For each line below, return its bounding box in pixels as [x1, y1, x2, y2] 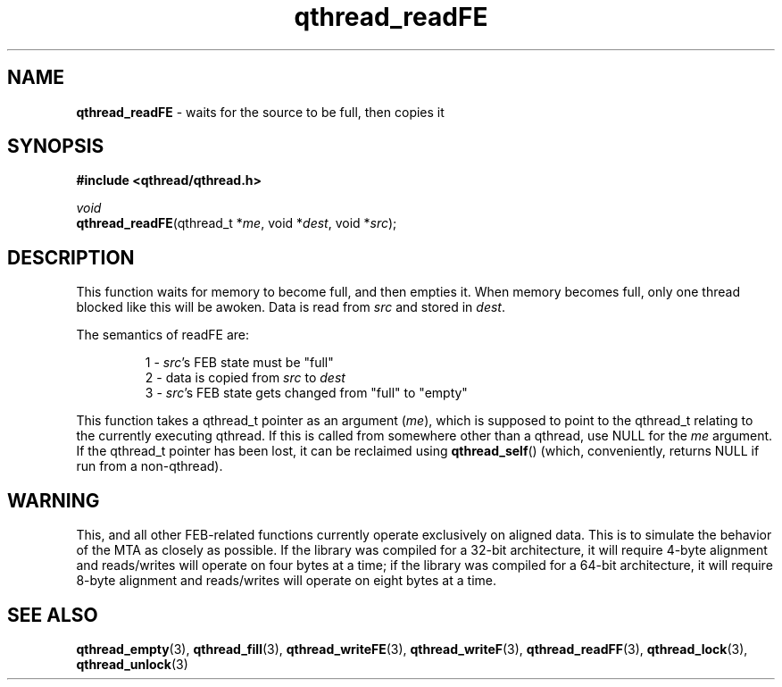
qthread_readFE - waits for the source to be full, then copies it [76, 104, 445, 120]
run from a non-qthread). [76, 458, 223, 474]
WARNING [7, 489, 100, 512]
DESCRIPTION [7, 246, 135, 269]
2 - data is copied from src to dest [145, 370, 345, 386]
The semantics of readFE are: [76, 327, 250, 343]
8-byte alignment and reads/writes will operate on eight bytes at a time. [76, 573, 496, 589]
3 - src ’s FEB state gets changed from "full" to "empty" [145, 385, 468, 401]
